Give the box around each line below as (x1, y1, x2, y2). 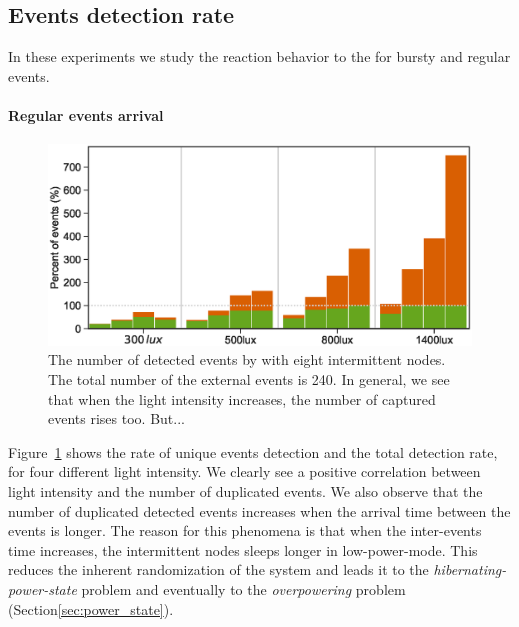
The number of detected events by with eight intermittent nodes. (48, 349, 446, 370)
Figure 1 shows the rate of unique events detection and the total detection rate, (8, 441, 498, 462)
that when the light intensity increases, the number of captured (48, 388, 436, 409)
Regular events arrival (8, 104, 164, 125)
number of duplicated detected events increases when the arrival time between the (8, 500, 511, 521)
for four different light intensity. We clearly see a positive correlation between (8, 461, 481, 482)
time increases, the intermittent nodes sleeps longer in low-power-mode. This (8, 539, 478, 560)
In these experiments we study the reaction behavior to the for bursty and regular (8, 46, 511, 67)
